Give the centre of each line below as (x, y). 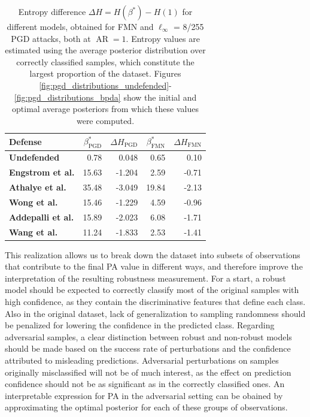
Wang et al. (34, 232)
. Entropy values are (163, 38)
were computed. (105, 120)
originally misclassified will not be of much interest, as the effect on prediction (148, 372)
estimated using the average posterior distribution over (105, 50)
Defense (25, 141)
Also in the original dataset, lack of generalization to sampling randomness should (155, 313)
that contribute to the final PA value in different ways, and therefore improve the (154, 266)
